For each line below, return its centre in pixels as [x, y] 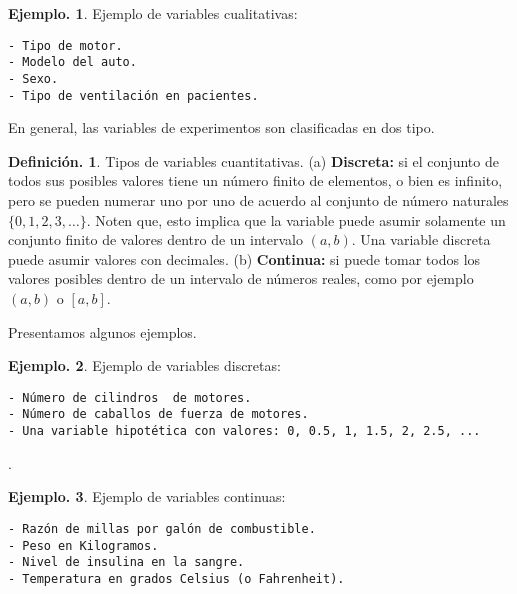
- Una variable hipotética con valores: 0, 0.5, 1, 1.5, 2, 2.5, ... [244, 431]
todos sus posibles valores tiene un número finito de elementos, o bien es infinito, [255, 180]
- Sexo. [33, 78]
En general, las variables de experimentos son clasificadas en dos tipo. [221, 127]
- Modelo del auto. [72, 62]
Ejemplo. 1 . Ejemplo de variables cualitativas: [153, 13]
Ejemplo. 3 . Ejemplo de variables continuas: [147, 496]
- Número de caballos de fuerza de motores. [158, 414]
